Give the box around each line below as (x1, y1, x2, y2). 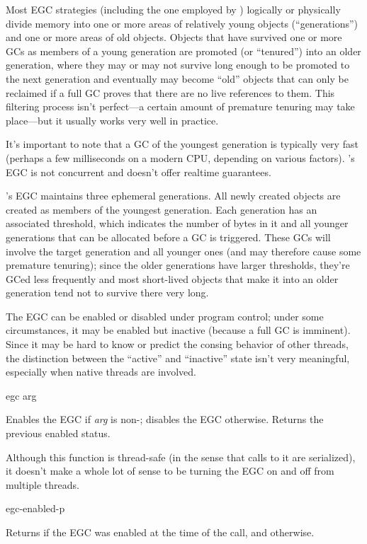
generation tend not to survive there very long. (6, 285, 209, 300)
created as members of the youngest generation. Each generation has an (6, 202, 317, 216)
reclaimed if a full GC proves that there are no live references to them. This (6, 85, 335, 100)
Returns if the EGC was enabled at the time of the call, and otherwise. (6, 525, 315, 539)
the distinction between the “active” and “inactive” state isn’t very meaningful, (6, 350, 350, 365)
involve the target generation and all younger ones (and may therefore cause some (6, 243, 361, 258)
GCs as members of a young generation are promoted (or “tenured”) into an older (6, 43, 361, 58)
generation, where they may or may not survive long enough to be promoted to (6, 57, 350, 72)
